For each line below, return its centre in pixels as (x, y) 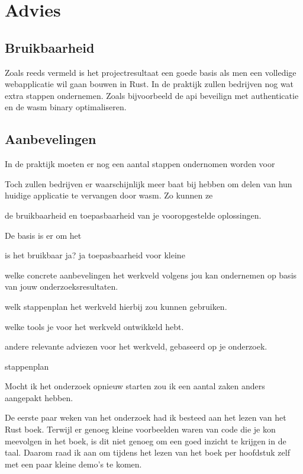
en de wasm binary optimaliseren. (66, 107)
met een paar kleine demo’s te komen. (73, 464)
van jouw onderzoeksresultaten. (62, 286)
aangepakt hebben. (39, 397)
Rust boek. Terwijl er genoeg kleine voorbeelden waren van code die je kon (140, 429)
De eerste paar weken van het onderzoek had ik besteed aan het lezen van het (146, 417)
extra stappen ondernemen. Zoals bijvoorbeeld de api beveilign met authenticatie (152, 95)
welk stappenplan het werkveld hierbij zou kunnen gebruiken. (116, 306)
